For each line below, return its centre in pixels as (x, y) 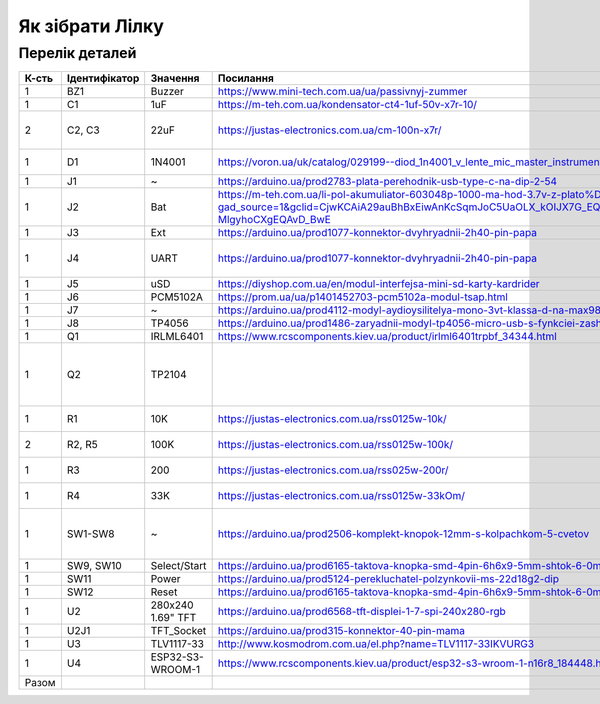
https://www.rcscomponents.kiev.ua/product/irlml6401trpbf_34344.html (387, 337)
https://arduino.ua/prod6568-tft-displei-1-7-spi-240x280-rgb (362, 612)
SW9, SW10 (94, 566)
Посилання (245, 78)
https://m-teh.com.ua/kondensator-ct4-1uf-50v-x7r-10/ (347, 105)
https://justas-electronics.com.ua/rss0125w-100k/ (335, 445)
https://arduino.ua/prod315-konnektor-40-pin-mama (341, 631)
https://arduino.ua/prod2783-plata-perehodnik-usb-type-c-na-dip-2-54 (387, 182)
